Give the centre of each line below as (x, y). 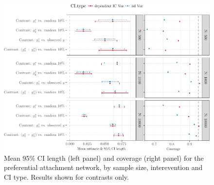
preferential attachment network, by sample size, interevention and (103, 167)
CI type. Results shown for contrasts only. (66, 177)
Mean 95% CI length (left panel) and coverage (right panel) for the (104, 158)
